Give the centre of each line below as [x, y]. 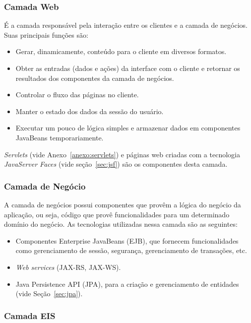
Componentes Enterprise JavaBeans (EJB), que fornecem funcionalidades [127, 240]
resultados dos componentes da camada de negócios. [95, 78]
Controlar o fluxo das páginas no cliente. [77, 95]
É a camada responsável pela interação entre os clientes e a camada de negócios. [126, 25]
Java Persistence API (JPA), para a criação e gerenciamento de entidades [127, 284]
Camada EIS [30, 315]
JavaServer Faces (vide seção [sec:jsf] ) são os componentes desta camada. [116, 164]
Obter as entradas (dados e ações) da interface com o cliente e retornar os [128, 68]
